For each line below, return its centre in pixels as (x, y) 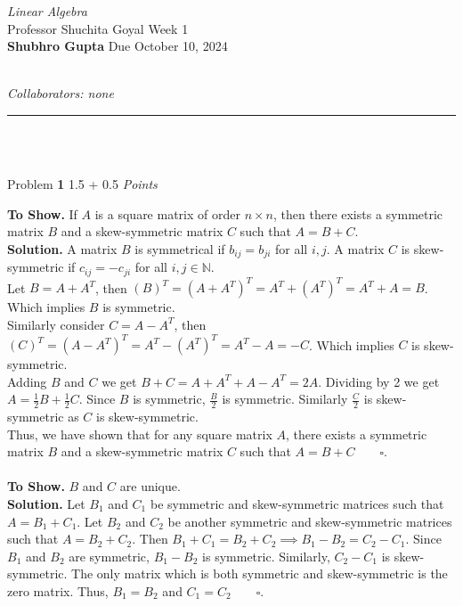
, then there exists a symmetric (358, 213)
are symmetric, (109, 556)
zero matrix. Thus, (58, 590)
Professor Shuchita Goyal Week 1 (98, 28)
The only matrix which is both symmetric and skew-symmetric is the (260, 573)
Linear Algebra (47, 11)
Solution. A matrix (62, 248)
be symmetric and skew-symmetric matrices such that (297, 504)
